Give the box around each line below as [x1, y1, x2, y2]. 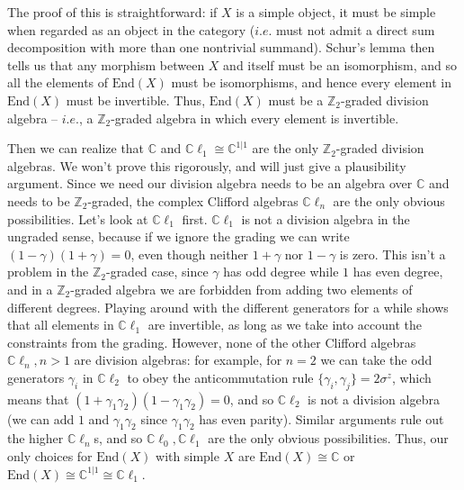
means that [7, 389, 69, 408]
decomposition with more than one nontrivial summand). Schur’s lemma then [7, 38, 435, 57]
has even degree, [352, 262, 443, 281]
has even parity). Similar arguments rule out [199, 409, 444, 428]
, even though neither [130, 244, 249, 263]
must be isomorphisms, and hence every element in [171, 73, 452, 92]
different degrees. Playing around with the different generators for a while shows [7, 297, 449, 316]
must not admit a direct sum [275, 20, 435, 39]
